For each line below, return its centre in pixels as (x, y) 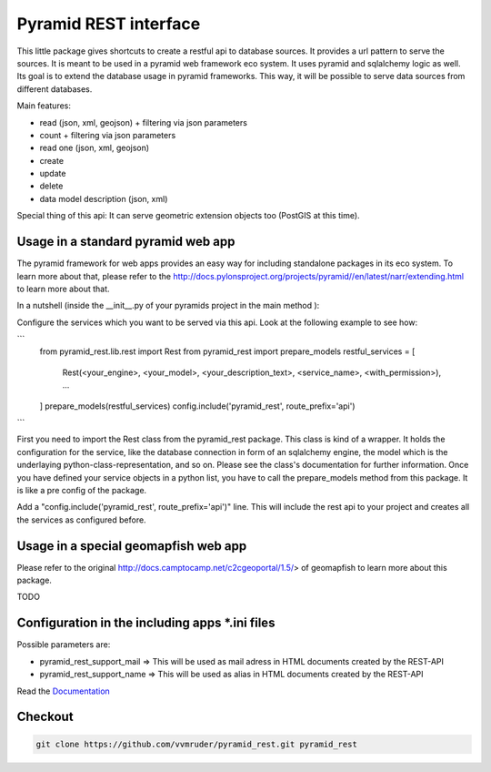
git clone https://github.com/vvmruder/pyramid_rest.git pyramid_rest (197, 744)
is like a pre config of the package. (82, 490)
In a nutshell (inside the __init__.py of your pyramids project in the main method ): (168, 306)
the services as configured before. (81, 520)
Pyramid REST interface (109, 24)
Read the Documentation (64, 691)
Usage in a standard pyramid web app (126, 242)
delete (51, 186)
